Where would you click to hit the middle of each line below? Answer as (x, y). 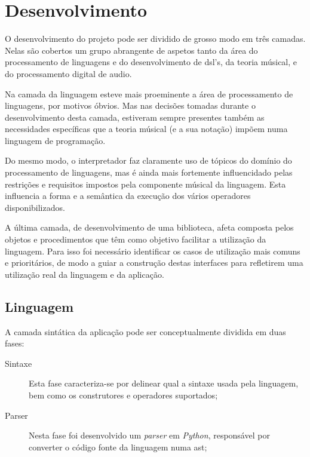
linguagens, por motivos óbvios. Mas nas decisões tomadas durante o (130, 105)
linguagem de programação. (55, 140)
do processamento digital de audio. (68, 73)
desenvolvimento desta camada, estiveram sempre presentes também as (135, 117)
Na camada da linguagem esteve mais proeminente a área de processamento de (149, 93)
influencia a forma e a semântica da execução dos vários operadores (128, 196)
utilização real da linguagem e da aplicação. (85, 274)
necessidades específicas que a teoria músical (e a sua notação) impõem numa (146, 129)
